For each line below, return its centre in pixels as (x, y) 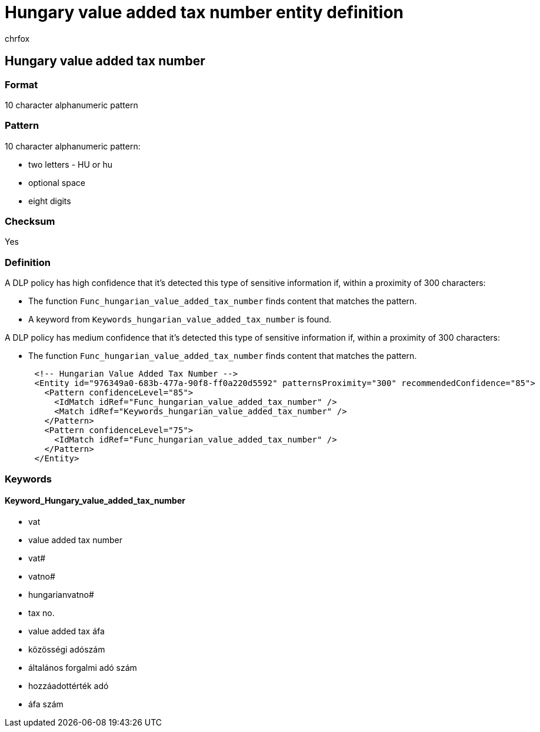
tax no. (41, 613)
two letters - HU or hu (70, 164)
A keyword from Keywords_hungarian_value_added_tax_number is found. (180, 320)
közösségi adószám (67, 649)
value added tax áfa (66, 631)
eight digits (50, 201)
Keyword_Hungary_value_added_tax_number (95, 501)
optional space (57, 182)
